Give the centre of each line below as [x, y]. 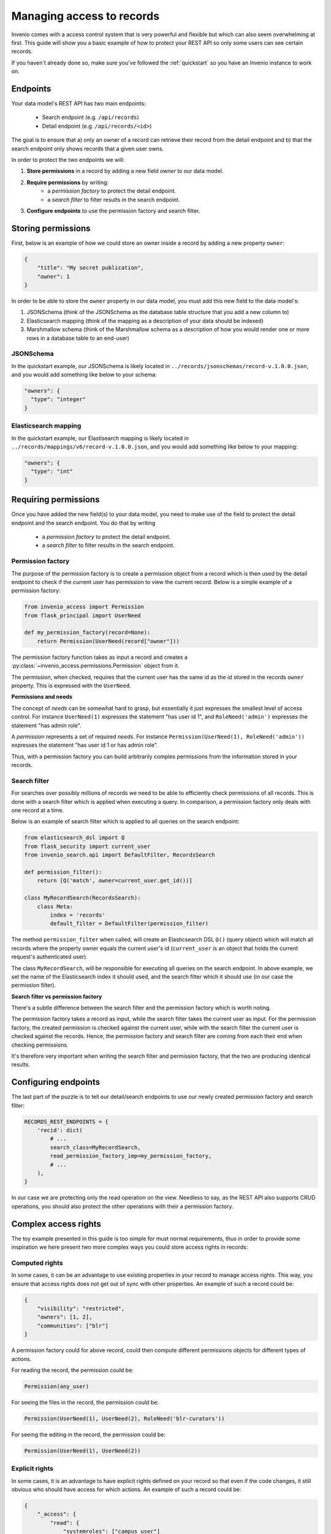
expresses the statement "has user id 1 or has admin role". [85, 745]
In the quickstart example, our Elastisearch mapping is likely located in [100, 438]
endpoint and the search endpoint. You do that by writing [83, 523]
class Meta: [55, 906]
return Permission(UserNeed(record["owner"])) [108, 641]
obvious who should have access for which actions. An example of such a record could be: [126, 1489]
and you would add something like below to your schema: [84, 375]
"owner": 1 [53, 276]
